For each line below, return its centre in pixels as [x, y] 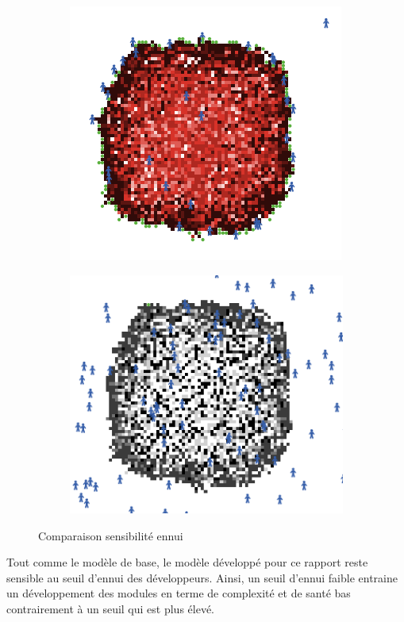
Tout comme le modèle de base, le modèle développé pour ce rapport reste [187, 562]
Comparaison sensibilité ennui [111, 535]
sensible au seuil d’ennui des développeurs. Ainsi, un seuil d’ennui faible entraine [202, 577]
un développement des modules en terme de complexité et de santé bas [179, 593]
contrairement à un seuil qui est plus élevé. [111, 608]
